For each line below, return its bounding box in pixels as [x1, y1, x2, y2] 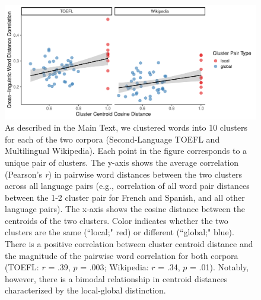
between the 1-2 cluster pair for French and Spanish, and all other [5, 191, 245, 203]
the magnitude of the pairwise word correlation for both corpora [5, 249, 238, 261]
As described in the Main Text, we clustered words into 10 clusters [5, 121, 247, 134]
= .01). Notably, [190, 261, 249, 273]
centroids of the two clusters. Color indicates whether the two [5, 214, 228, 226]
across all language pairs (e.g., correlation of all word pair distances [5, 179, 250, 192]
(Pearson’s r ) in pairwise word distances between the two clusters [5, 168, 242, 180]
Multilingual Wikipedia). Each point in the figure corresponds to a [5, 144, 247, 157]
